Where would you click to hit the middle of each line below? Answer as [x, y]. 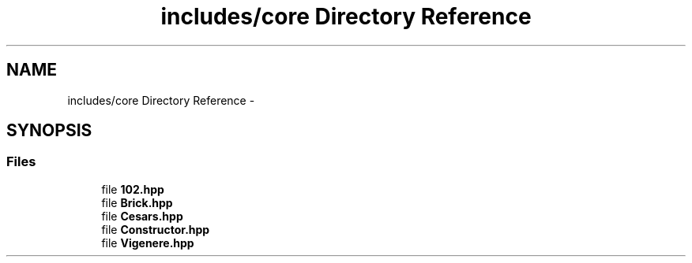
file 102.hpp [133, 189]
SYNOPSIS [49, 131]
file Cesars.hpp [142, 216]
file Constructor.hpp [156, 229]
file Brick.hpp [137, 202]
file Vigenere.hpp [148, 243]
